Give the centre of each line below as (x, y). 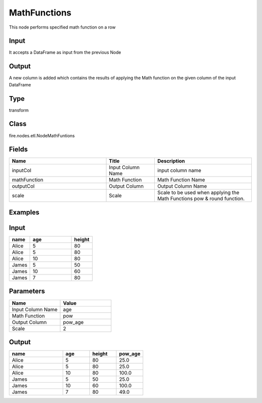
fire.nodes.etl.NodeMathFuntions (42, 135)
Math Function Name (181, 180)
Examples (24, 212)
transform (19, 110)
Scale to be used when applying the (198, 193)
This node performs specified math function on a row (62, 27)
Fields (18, 150)
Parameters (27, 291)
